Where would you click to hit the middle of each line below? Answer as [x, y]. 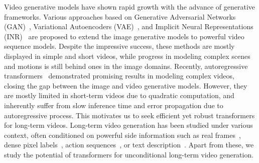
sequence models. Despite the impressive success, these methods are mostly [119, 46]
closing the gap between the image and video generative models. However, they [126, 85]
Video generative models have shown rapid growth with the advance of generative [130, 7]
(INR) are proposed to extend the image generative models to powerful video [124, 36]
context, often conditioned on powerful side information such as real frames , [122, 135]
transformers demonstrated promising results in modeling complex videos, [119, 76]
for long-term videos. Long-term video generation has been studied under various [128, 125]
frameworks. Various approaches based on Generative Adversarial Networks [120, 16]
